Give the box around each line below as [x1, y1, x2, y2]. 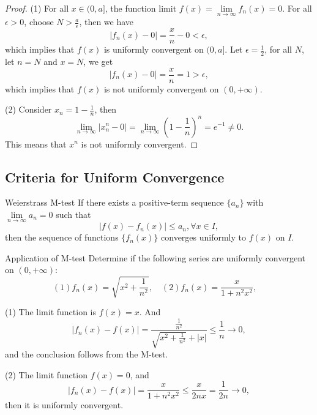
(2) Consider [5, 103, 52, 116]
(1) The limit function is [5, 305, 97, 318]
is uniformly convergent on [103, 43, 204, 56]
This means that [5, 137, 67, 150]
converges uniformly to [161, 231, 247, 244]
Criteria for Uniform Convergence [5, 167, 225, 186]
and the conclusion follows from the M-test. [5, 348, 168, 361]
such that [56, 207, 91, 220]
